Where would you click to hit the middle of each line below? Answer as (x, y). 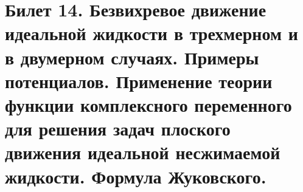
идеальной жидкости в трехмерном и (151, 33)
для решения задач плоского (118, 129)
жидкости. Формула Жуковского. (136, 176)
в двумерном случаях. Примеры (132, 57)
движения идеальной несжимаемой (143, 152)
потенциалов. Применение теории (139, 81)
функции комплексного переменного (148, 104)
